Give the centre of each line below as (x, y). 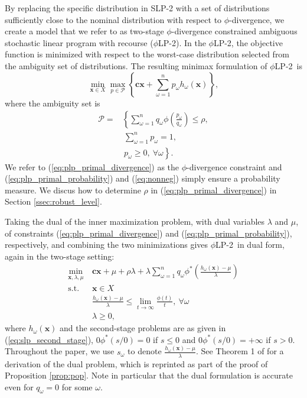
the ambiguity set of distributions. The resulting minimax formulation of (136, 65)
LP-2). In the (182, 42)
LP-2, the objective (248, 42)
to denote (145, 351)
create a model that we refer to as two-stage (84, 31)
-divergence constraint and (234, 166)
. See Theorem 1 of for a (240, 351)
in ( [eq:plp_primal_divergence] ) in (214, 190)
